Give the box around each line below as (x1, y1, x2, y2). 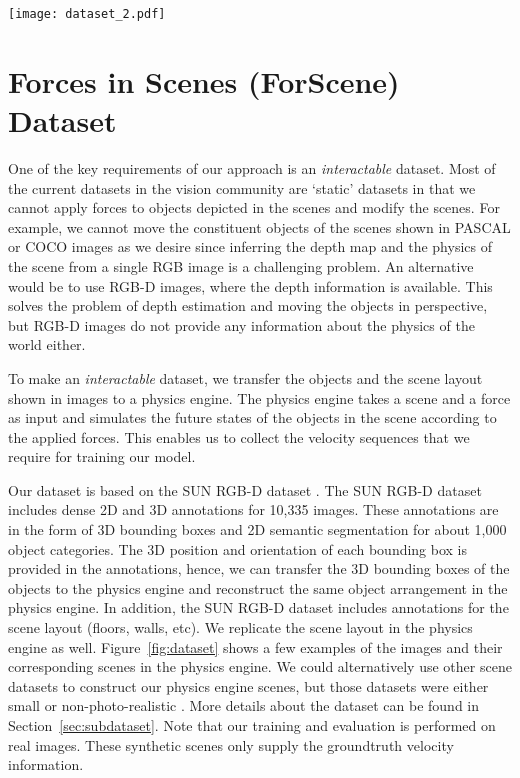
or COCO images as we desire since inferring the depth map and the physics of (8, 236, 492, 257)
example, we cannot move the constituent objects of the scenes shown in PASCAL (8, 216, 511, 237)
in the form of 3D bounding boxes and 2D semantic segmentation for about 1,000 (8, 519, 507, 540)
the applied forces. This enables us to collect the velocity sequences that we (8, 426, 470, 447)
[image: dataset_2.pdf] (8, 7, 166, 21)
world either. (8, 334, 86, 355)
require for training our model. (8, 446, 196, 467)
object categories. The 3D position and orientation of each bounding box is (8, 538, 468, 559)
